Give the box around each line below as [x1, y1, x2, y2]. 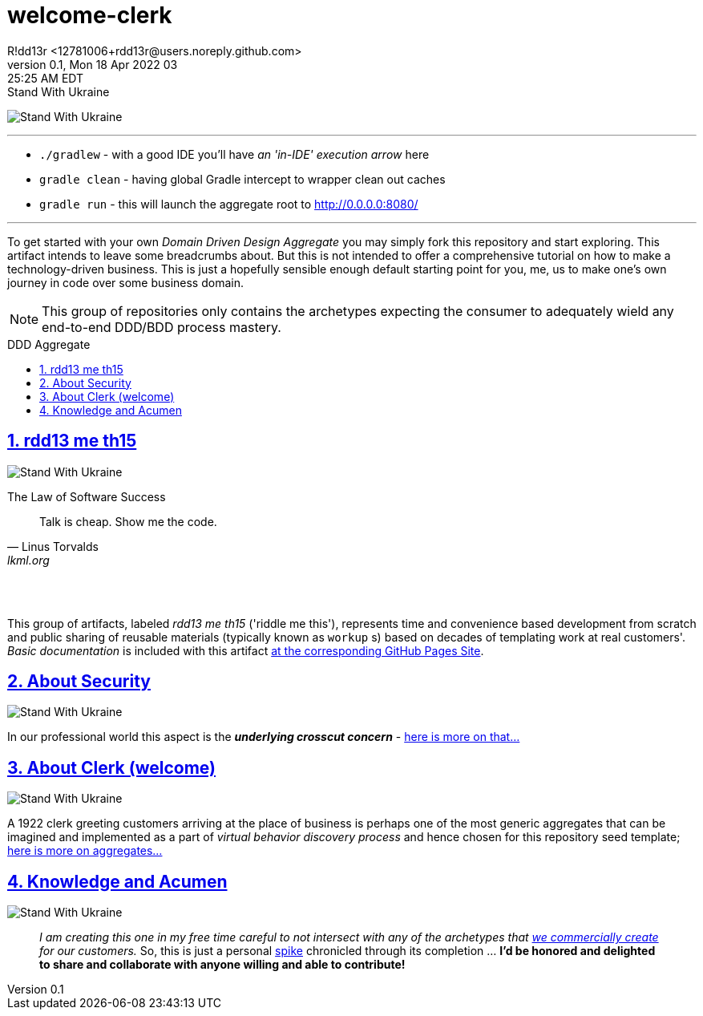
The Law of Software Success [7, 489, 166, 504]
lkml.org [7, 553, 50, 567]
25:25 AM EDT [7, 71, 84, 85]
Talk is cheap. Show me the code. [39, 514, 217, 528]
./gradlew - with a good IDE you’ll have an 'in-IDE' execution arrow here [39, 147, 430, 161]
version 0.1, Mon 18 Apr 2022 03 [7, 57, 178, 71]
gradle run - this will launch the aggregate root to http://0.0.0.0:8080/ [39, 196, 418, 211]
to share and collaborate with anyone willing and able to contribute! [39, 957, 406, 972]
